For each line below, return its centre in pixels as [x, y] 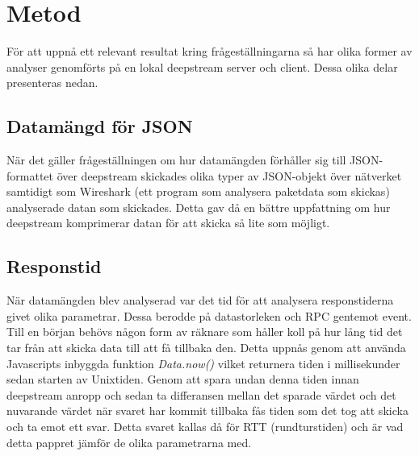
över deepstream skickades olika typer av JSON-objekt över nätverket [229, 175]
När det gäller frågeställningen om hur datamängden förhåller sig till [176, 160]
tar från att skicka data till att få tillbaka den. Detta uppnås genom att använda [206, 348]
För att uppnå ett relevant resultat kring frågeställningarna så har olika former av [209, 51]
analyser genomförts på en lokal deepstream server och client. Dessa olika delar [202, 66]
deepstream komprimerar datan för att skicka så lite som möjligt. [168, 223]
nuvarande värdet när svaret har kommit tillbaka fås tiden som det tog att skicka [207, 410]
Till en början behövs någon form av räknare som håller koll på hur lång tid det [205, 332]
